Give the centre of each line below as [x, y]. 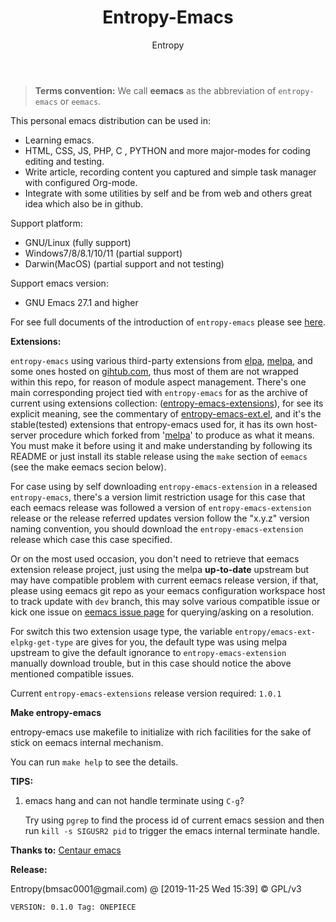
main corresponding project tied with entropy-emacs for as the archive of [159, 392]
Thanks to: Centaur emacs [66, 850]
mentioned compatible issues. [72, 673]
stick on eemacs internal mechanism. [87, 742]
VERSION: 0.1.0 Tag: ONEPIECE [73, 907]
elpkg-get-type [42, 642]
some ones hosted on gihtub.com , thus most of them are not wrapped [154, 371]
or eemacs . [80, 101]
